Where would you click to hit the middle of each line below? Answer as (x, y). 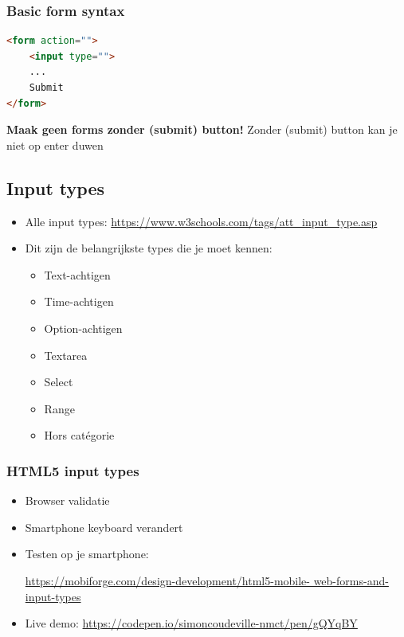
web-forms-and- (351, 580)
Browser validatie (67, 500)
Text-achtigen (77, 274)
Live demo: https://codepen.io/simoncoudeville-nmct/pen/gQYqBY (191, 623)
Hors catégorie (79, 435)
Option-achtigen (83, 328)
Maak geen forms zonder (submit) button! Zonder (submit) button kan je (202, 129)
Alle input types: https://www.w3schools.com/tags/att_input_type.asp (201, 221)
